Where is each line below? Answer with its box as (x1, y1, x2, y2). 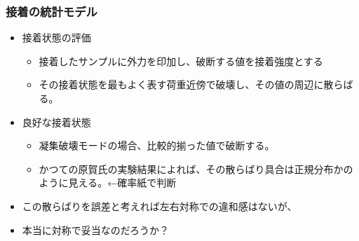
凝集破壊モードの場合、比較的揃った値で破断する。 (39, 138, 275, 153)
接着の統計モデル (6, 2, 97, 20)
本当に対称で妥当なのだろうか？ (22, 222, 169, 237)
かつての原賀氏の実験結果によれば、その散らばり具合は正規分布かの (39, 161, 353, 176)
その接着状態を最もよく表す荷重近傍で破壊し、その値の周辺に (39, 77, 324, 92)
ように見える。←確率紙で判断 (39, 175, 177, 190)
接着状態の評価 (22, 30, 91, 45)
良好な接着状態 (22, 114, 91, 129)
